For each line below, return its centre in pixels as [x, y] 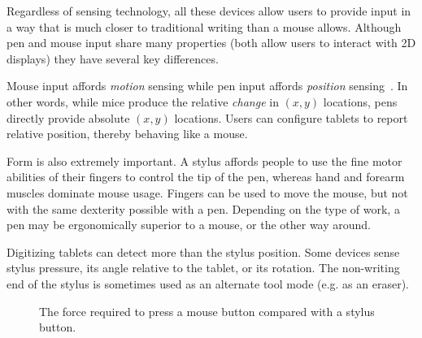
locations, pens [360, 101]
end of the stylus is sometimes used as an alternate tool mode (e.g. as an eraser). [208, 283]
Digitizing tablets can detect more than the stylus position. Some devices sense [203, 251]
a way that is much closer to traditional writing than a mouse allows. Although [204, 26]
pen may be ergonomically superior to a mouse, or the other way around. [189, 225]
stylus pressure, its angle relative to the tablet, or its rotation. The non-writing [203, 268]
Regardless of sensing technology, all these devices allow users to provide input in [209, 11]
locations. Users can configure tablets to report [291, 117]
